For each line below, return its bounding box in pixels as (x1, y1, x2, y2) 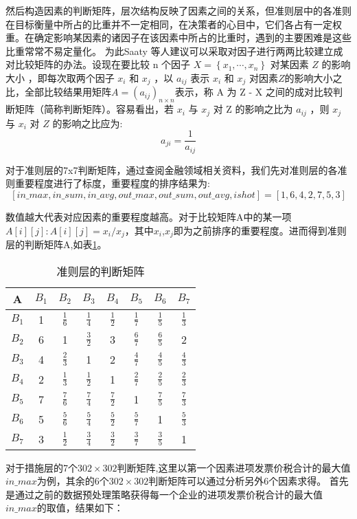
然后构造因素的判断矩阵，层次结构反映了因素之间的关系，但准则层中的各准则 (5, 3, 352, 17)
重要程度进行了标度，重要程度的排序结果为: (14, 176, 210, 190)
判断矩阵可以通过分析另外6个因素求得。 (148, 474, 327, 488)
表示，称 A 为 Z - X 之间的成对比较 (174, 85, 333, 99)
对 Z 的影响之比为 (213, 102, 293, 116)
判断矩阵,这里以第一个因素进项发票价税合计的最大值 (117, 460, 351, 474)
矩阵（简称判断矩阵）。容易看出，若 (14, 102, 174, 116)
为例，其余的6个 (36, 474, 109, 488)
